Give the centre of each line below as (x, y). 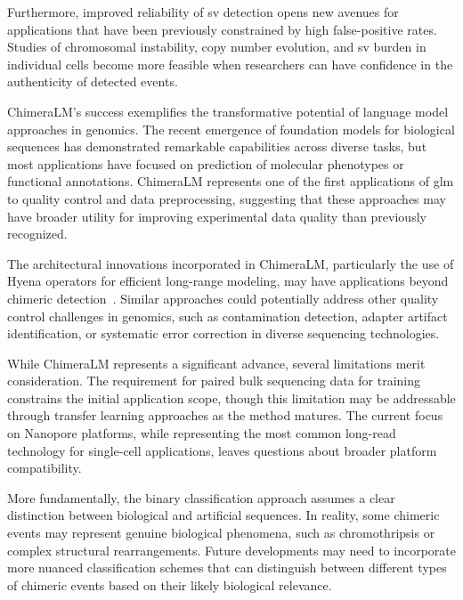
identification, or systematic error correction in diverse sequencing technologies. (223, 333)
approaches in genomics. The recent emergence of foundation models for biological (231, 129)
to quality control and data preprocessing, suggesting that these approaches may (227, 198)
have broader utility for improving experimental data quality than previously (217, 216)
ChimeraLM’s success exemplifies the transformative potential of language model (228, 111)
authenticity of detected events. (93, 81)
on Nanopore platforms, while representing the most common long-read (202, 433)
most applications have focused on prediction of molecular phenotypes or (206, 163)
